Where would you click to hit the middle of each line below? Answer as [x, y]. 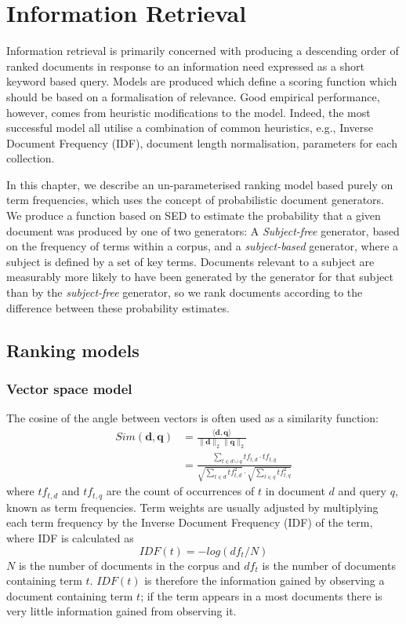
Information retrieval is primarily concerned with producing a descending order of [203, 51]
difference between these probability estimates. [118, 307]
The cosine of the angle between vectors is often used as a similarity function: [192, 418]
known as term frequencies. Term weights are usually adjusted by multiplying [192, 507]
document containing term [70, 595]
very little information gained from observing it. [121, 611]
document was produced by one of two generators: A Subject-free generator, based [203, 230]
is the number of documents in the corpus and [129, 565]
